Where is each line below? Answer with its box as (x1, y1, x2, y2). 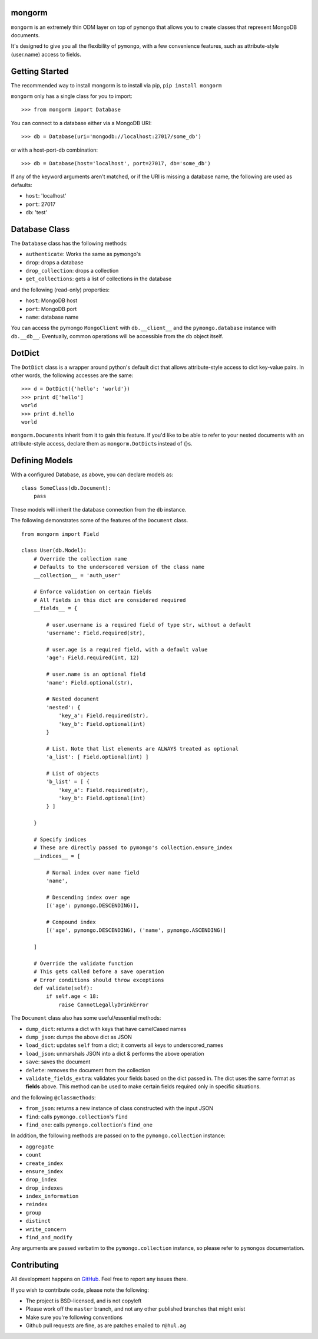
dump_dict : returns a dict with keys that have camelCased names (25, 1025, 187, 1032)
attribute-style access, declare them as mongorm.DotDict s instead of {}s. (11, 440, 193, 447)
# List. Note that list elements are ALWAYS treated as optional (46, 745, 239, 752)
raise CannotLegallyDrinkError (58, 1001, 149, 1008)
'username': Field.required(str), (46, 630, 146, 637)
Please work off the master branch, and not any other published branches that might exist (25, 1305, 246, 1312)
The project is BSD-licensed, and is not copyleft (25, 1297, 142, 1304)
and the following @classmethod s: (11, 1094, 96, 1101)
